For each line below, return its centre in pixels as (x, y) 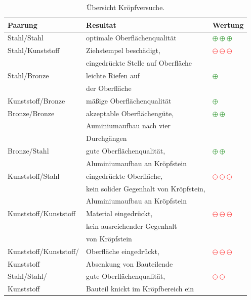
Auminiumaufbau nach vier (129, 126)
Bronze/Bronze (31, 113)
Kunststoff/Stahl (34, 176)
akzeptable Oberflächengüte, (130, 113)
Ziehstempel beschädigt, (123, 50)
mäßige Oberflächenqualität (129, 100)
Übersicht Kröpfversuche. (126, 7)
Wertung (228, 24)
